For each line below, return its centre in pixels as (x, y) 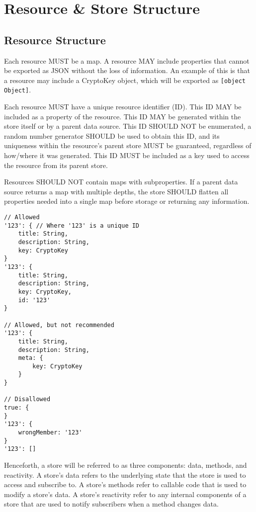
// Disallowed (27, 399)
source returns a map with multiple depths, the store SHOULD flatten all (116, 191)
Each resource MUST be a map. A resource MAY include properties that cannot (127, 60)
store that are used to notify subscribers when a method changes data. (111, 504)
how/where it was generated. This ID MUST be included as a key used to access (127, 155)
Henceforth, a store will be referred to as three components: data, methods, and (126, 465)
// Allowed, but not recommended (59, 325)
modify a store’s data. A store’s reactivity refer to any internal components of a (125, 494)
